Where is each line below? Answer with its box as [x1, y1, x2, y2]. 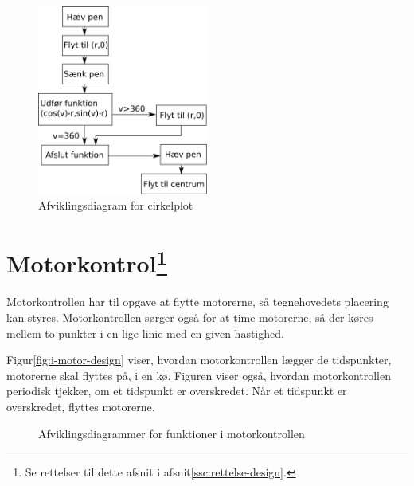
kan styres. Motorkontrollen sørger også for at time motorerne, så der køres [6, 308, 373, 325]
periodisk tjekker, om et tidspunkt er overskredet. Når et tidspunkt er [6, 382, 347, 399]
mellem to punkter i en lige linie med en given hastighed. [6, 324, 284, 341]
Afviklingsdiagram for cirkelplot [38, 197, 193, 214]
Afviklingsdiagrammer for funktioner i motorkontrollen [38, 425, 305, 441]
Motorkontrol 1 [6, 244, 168, 280]
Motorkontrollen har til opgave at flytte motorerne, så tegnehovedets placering [6, 293, 389, 310]
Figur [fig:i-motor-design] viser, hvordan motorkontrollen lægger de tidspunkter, [6, 351, 392, 368]
